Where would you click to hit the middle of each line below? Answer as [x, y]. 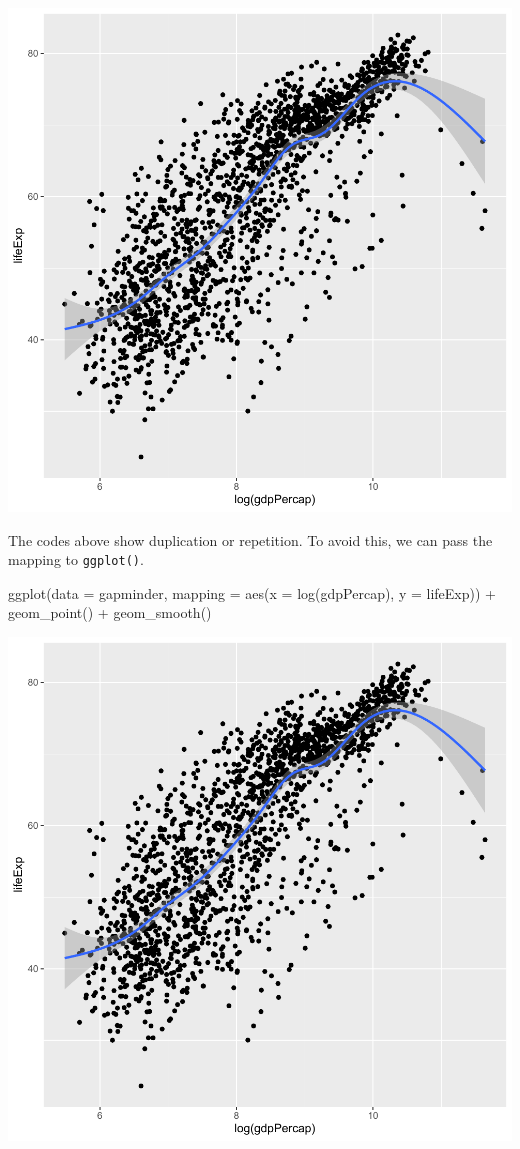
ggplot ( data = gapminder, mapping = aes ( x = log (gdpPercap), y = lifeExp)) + [252, 592]
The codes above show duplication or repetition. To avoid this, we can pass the [250, 539]
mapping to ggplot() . [76, 559]
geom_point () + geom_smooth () [110, 612]
